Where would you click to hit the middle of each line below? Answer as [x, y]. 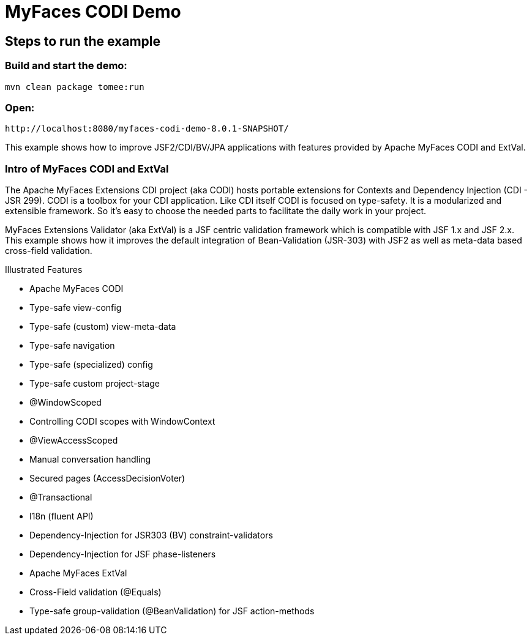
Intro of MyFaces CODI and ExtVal [87, 169]
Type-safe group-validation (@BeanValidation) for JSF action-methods [172, 611]
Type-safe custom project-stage [95, 384]
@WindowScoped [66, 403]
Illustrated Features [44, 270]
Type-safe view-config [76, 308]
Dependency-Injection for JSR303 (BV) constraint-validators [151, 535]
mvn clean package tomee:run [75, 87]
